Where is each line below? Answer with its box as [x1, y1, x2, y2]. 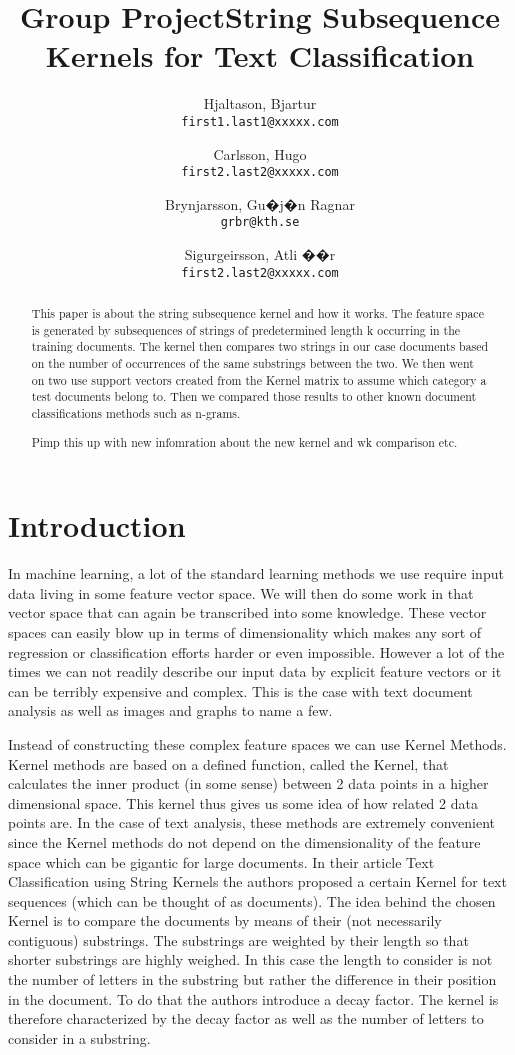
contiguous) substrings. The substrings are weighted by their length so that [8, 929, 469, 950]
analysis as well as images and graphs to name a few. [8, 700, 333, 721]
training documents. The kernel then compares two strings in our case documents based [31, 338, 489, 355]
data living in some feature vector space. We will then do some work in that [8, 582, 474, 603]
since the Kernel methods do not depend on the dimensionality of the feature [8, 831, 481, 852]
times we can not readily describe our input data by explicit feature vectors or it [8, 661, 502, 682]
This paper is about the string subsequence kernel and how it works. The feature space [31, 305, 484, 322]
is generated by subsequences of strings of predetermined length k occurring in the [31, 321, 461, 338]
